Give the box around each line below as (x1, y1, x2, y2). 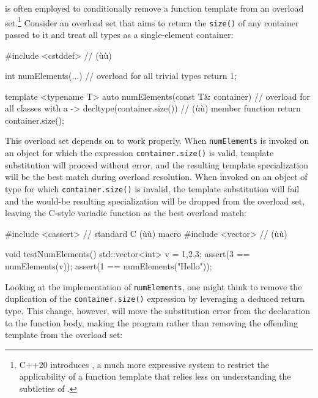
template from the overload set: (5, 328, 123, 341)
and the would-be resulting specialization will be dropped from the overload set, (5, 194, 305, 207)
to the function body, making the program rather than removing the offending (5, 316, 298, 329)
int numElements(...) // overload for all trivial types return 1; (5, 69, 237, 82)
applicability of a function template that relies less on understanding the (19, 370, 291, 383)
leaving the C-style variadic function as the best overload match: (5, 206, 247, 219)
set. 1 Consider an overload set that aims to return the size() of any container (5, 14, 299, 29)
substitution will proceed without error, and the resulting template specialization (5, 158, 308, 171)
